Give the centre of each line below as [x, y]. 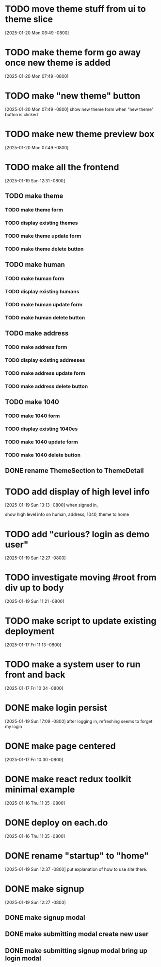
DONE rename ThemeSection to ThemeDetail [74, 471]
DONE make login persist [56, 708]
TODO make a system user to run [73, 664]
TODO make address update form [45, 373]
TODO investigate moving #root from [81, 578]
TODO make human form [35, 279]
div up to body [34, 588]
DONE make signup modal [45, 918]
